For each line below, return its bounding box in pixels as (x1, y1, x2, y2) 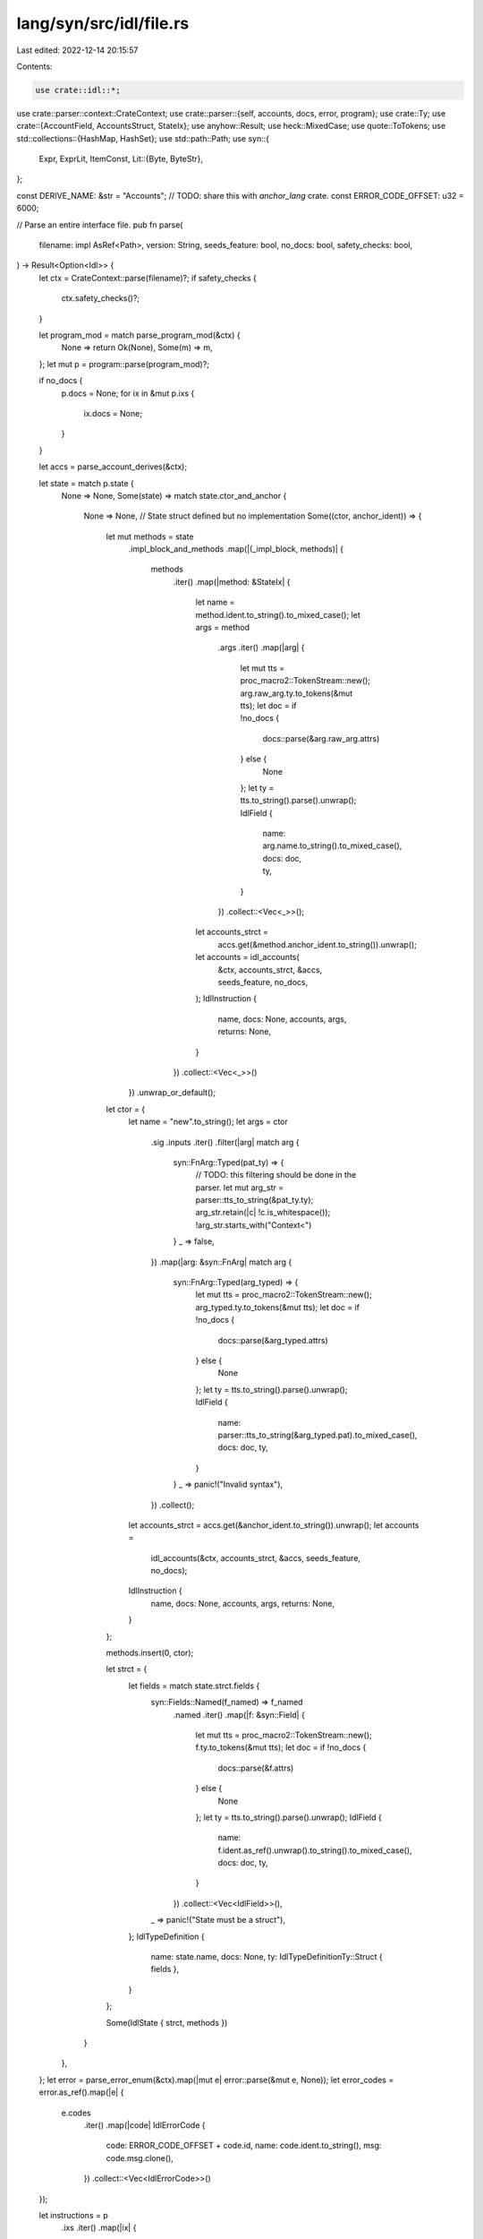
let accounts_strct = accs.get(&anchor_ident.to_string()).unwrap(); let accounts (128, 1519, 419, 1531)
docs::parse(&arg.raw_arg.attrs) (262, 733, 380, 743)
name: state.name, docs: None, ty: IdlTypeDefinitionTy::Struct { (150, 1952, 384, 1962)
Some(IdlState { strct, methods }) (106, 2017, 228, 2028)
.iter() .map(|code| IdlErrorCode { (83, 2119, 206, 2131)
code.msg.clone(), (106, 2152, 174, 2163)
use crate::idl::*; (35, 85, 121, 95)
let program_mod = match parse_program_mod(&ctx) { (38, 330, 241, 340)
